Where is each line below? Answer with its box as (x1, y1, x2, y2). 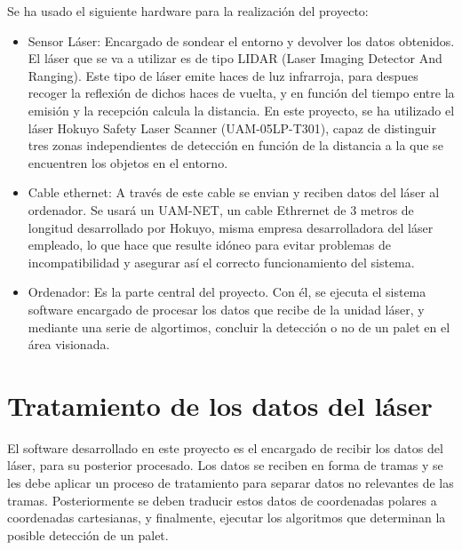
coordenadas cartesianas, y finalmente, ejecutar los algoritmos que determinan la (7, 508, 446, 527)
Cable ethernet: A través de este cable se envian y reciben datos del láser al (28, 183, 440, 202)
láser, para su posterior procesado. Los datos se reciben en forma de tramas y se (7, 456, 443, 474)
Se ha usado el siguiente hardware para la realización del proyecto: (7, 2, 369, 20)
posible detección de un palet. (7, 525, 169, 544)
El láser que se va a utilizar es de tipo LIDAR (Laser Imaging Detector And (28, 49, 442, 68)
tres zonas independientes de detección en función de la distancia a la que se (28, 136, 443, 155)
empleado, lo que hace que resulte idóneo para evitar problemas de (28, 235, 392, 254)
